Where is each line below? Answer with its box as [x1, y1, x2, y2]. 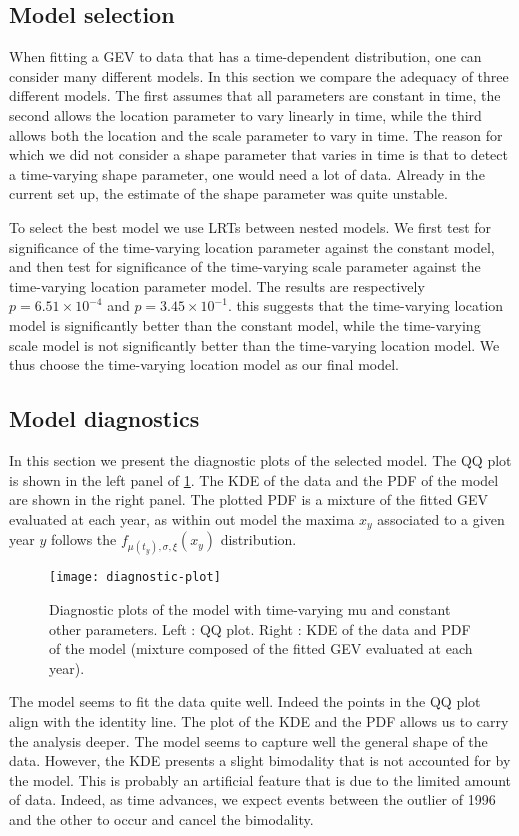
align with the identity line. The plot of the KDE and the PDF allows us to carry [9, 710, 509, 731]
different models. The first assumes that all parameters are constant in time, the [9, 85, 501, 106]
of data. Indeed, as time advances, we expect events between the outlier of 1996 [9, 789, 496, 810]
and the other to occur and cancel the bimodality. [9, 808, 314, 829]
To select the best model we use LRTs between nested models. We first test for [9, 216, 492, 237]
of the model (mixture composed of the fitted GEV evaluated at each [49, 638, 473, 659]
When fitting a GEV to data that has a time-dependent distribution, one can [9, 46, 482, 67]
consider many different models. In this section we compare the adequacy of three [9, 65, 509, 86]
